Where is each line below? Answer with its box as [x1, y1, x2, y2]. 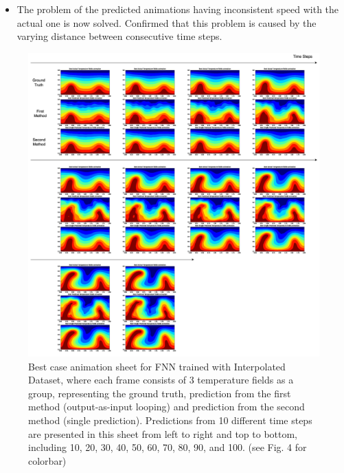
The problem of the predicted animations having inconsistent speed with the [16, 2, 339, 16]
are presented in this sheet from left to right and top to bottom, [28, 426, 297, 441]
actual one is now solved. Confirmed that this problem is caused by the [16, 15, 317, 30]
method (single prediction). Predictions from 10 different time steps [28, 412, 312, 427]
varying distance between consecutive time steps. [16, 29, 222, 43]
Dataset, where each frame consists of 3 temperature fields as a [28, 372, 294, 387]
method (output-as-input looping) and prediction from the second [28, 399, 305, 414]
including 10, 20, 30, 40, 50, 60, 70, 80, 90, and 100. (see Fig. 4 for [28, 440, 307, 454]
